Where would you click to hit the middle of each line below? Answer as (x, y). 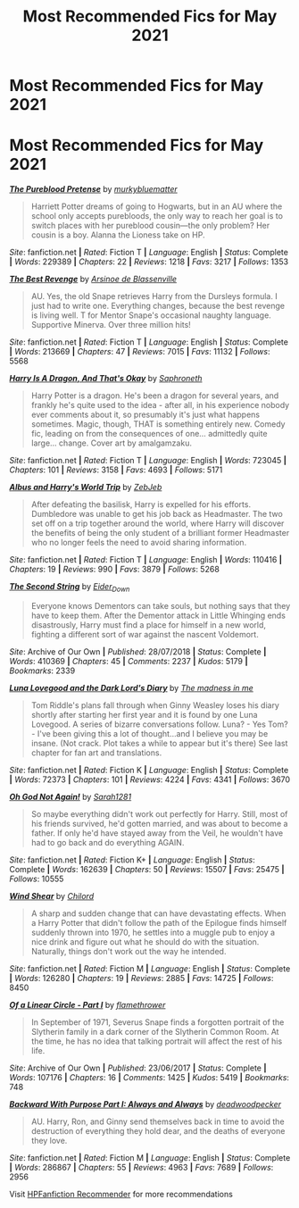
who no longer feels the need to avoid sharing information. (139, 543)
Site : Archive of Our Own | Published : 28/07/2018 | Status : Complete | (138, 651)
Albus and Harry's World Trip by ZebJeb (86, 487)
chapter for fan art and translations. (96, 753)
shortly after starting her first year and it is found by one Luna (144, 714)
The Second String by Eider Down (70, 587)
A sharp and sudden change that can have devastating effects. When (158, 913)
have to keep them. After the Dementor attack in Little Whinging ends (158, 615)
